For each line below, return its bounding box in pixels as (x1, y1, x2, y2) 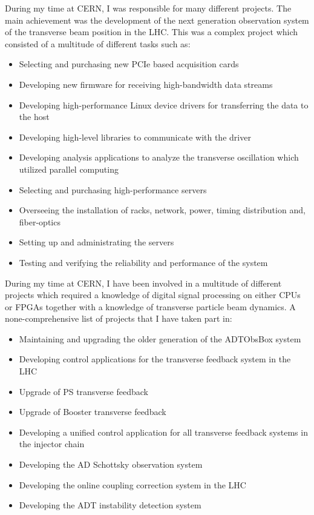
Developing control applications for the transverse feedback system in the (19, 353, 291, 365)
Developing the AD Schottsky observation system (19, 458, 203, 471)
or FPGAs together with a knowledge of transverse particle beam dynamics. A (5, 300, 296, 313)
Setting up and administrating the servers (19, 236, 174, 248)
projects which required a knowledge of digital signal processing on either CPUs (5, 288, 301, 301)
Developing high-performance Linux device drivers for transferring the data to (19, 98, 309, 111)
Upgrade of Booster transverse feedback (19, 405, 166, 418)
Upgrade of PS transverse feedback (19, 385, 148, 397)
